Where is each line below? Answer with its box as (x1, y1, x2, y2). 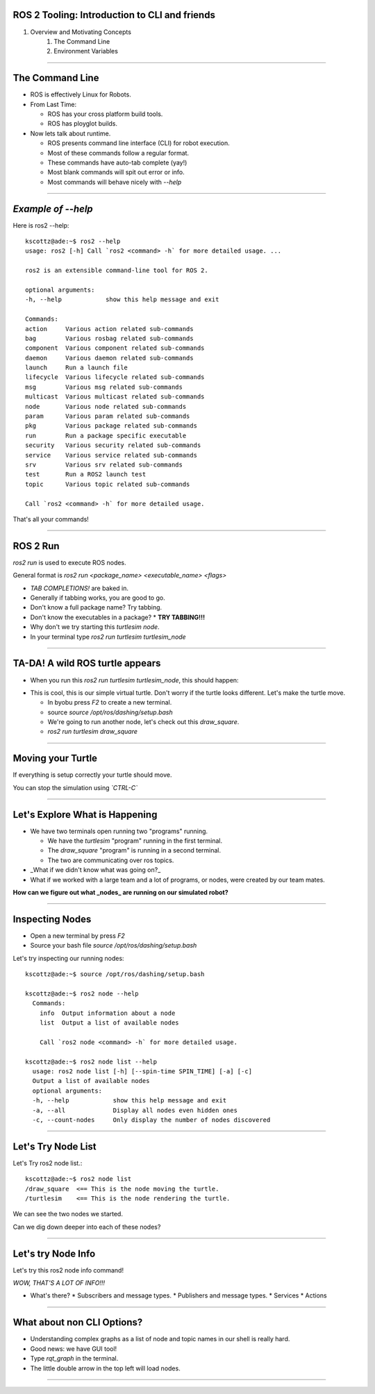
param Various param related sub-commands (25, 412, 190, 420)
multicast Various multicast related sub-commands (25, 393, 205, 401)
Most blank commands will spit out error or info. (47, 168, 185, 176)
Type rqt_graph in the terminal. (30, 1354, 119, 1363)
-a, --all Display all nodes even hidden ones (32, 1106, 237, 1114)
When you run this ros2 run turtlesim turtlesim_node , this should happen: (30, 675, 239, 684)
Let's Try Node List (12, 1141, 97, 1152)
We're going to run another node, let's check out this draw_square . (47, 718, 240, 726)
